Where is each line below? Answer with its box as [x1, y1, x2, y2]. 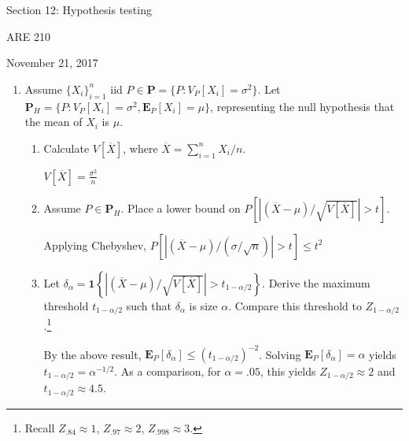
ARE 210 [6, 28, 50, 44]
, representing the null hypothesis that [210, 98, 395, 114]
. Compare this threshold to [228, 297, 362, 313]
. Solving [259, 346, 301, 362]
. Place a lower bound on [120, 199, 241, 216]
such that [126, 297, 171, 313]
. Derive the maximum [262, 274, 370, 291]
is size [189, 297, 218, 313]
